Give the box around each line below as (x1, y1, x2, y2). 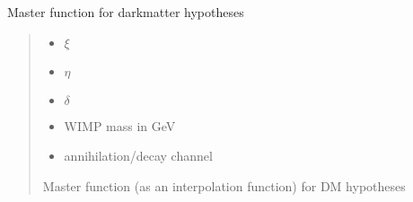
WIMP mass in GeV (64, 116, 176, 135)
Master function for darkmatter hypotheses (7, 3, 244, 21)
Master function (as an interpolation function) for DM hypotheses (42, 176, 406, 195)
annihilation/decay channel (64, 146, 213, 165)
